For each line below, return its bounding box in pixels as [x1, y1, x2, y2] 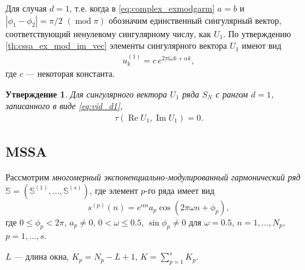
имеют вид [242, 39, 282, 52]
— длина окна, [14, 250, 69, 263]
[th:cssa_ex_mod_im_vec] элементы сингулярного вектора [5, 39, 227, 52]
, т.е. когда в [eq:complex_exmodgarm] [69, 2, 215, 14]
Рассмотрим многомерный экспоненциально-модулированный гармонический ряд [5, 171, 301, 183]
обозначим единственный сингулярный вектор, [108, 13, 282, 26]
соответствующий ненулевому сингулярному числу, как [5, 27, 211, 40]
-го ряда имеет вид [145, 183, 215, 196]
